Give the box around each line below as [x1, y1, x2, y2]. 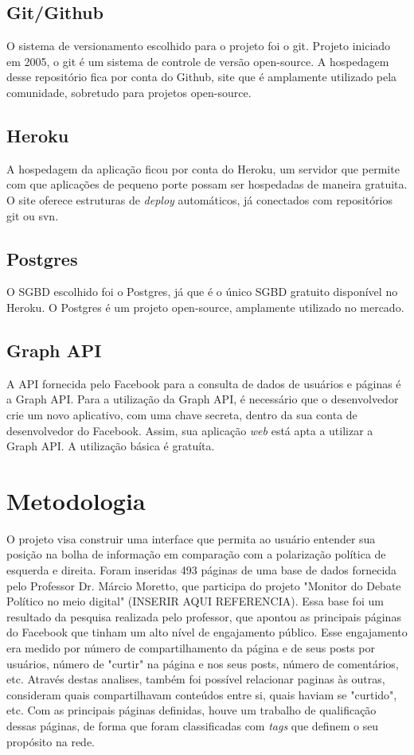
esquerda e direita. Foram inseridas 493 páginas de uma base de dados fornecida [6, 562, 397, 578]
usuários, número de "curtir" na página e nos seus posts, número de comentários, [6, 655, 399, 671]
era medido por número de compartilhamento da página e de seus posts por [6, 640, 375, 656]
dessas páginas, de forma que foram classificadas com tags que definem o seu [6, 717, 379, 734]
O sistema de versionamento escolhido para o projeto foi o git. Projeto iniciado [6, 37, 391, 54]
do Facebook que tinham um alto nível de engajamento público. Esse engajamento [6, 624, 408, 640]
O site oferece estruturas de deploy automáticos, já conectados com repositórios [6, 191, 393, 208]
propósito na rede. [6, 733, 96, 749]
